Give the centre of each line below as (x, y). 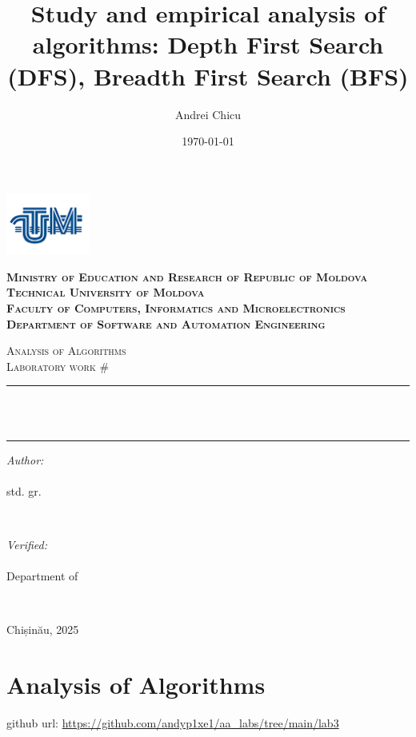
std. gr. (24, 490)
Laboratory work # (58, 366)
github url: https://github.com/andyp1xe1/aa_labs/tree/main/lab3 (173, 723)
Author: (25, 459)
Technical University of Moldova (106, 292)
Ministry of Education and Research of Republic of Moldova (187, 276)
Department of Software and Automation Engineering (166, 323)
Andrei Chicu (208, 114)
